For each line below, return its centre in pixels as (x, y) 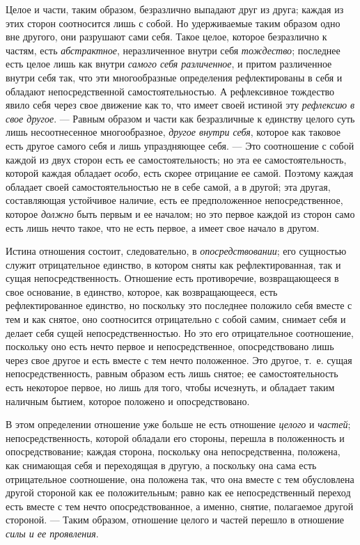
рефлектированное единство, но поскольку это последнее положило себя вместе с (179, 305)
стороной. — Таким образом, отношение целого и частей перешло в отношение (175, 520)
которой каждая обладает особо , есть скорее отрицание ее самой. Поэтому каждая (180, 173)
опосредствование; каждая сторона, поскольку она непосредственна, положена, (173, 451)
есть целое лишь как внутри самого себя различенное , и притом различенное (169, 64)
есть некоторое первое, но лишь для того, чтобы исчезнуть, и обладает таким (170, 387)
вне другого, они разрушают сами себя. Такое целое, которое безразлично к (166, 37)
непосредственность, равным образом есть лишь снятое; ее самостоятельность (172, 373)
